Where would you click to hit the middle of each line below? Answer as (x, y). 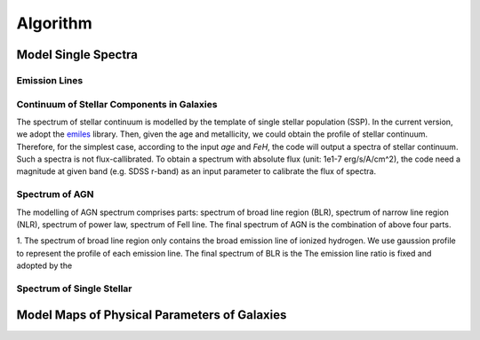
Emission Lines (50, 80)
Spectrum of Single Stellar (74, 289)
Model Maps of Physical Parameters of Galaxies (152, 315)
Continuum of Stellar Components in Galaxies (117, 104)
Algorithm (54, 23)
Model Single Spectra (77, 55)
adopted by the (44, 265)
